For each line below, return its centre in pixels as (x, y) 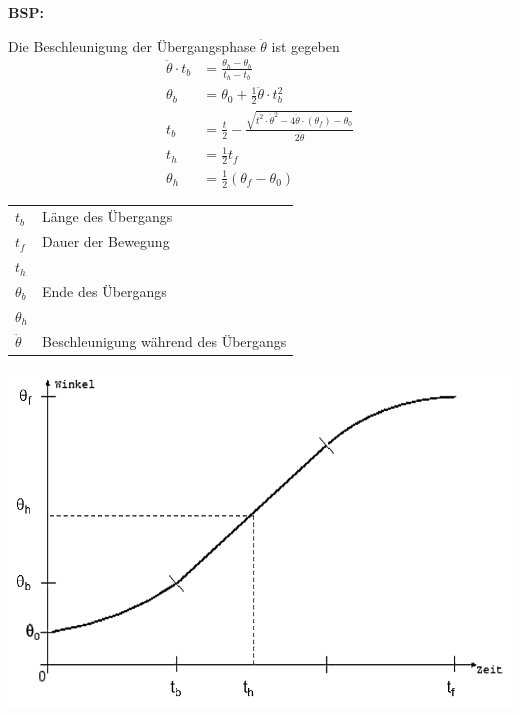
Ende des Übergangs (104, 290)
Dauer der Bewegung (106, 241)
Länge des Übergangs (107, 216)
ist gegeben (305, 45)
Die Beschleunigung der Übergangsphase (132, 45)
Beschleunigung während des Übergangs (164, 340)
